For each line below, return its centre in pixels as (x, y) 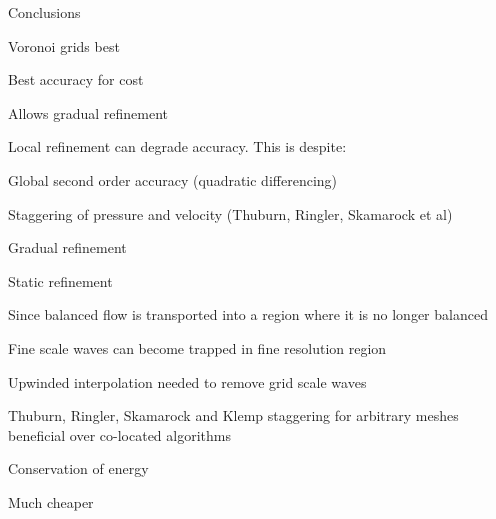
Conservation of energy (78, 468)
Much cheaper (51, 501)
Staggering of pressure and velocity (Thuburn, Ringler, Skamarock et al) (230, 213)
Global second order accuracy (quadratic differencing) (172, 179)
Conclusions (44, 12)
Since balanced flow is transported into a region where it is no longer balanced (248, 314)
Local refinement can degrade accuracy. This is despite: (177, 146)
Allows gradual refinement (88, 112)
